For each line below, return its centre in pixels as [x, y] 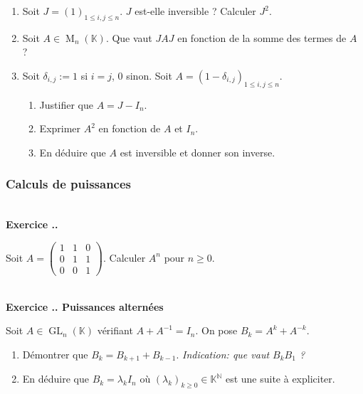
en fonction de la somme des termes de [262, 37]
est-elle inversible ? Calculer [195, 11]
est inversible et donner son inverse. [198, 152]
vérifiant [115, 330]
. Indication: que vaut [223, 354]
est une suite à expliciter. [280, 379]
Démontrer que [55, 354]
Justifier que [66, 104]
